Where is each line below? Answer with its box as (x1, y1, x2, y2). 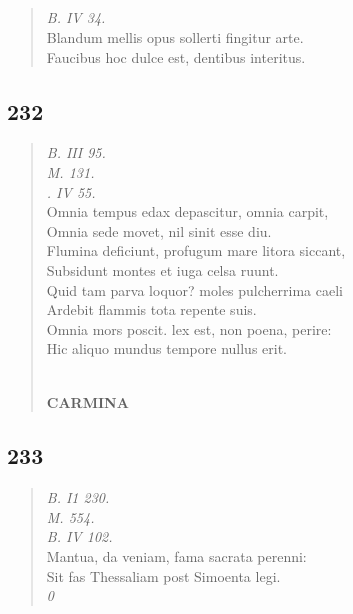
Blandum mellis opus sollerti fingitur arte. (46, 26, 304, 47)
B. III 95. (46, 142, 106, 163)
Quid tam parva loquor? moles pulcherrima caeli (46, 279, 343, 300)
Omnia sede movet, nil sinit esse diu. (46, 220, 272, 241)
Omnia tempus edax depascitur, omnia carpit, (46, 201, 329, 222)
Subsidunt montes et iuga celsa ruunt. (46, 259, 279, 280)
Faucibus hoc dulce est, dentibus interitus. (46, 46, 306, 67)
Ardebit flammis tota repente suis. (46, 299, 257, 320)
